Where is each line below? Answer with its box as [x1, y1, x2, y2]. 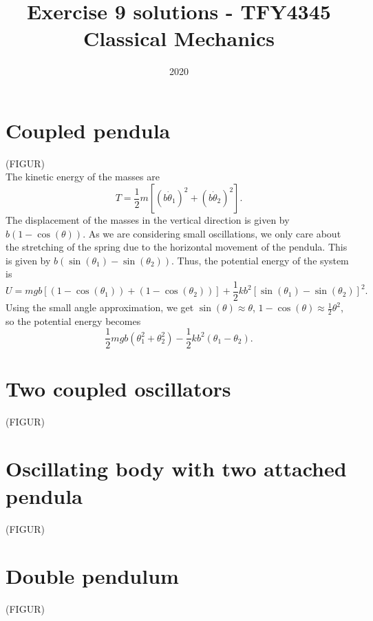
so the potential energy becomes [6, 313, 141, 328]
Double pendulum [6, 562, 179, 590]
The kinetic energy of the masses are [6, 169, 160, 184]
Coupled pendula [6, 116, 171, 144]
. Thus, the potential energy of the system [171, 253, 349, 267]
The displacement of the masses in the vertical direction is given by [6, 213, 290, 227]
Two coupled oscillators [6, 374, 231, 402]
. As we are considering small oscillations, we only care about [83, 226, 341, 240]
